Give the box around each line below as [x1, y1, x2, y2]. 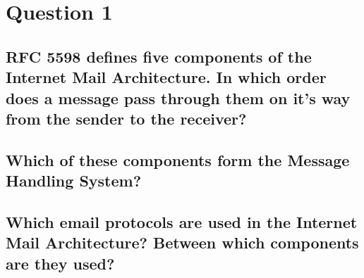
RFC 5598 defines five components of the [6, 45, 312, 67]
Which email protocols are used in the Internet [6, 210, 358, 232]
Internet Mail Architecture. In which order [6, 66, 327, 88]
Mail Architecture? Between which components [6, 232, 359, 253]
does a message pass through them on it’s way [6, 87, 351, 108]
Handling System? [6, 170, 142, 191]
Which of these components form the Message [6, 149, 350, 170]
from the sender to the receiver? [6, 107, 247, 129]
